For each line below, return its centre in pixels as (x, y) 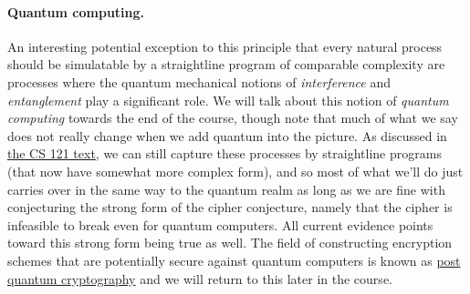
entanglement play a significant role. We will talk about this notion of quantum (228, 100)
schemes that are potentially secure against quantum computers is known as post (234, 260)
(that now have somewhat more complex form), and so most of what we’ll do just (235, 171)
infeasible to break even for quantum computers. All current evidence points (220, 224)
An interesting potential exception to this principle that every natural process (225, 46)
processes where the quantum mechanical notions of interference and (199, 81)
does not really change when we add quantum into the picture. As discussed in (227, 135)
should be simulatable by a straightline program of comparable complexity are (226, 64)
